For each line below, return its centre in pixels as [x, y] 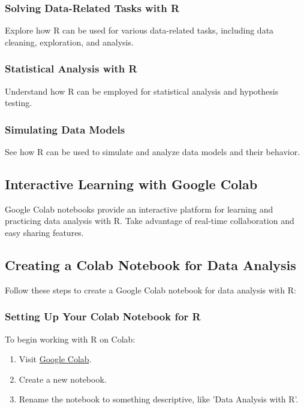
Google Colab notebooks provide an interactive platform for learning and [139, 209]
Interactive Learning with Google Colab [131, 184]
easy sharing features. [44, 233]
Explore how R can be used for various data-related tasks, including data [139, 30]
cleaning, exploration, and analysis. [69, 42]
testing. [19, 103]
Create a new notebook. [63, 379]
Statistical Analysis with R [71, 69]
